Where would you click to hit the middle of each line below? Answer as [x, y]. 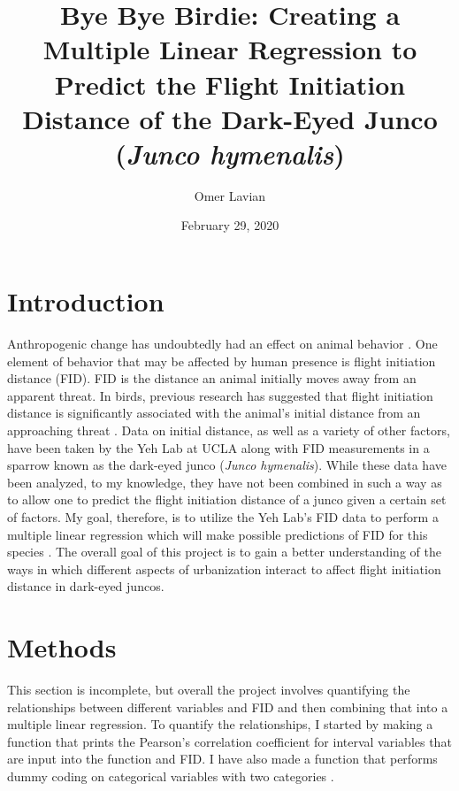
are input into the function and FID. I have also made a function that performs [222, 759]
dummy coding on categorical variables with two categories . [171, 776]
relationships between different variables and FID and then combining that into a [228, 707]
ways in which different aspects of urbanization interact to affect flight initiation [224, 568]
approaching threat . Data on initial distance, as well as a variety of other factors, [229, 430]
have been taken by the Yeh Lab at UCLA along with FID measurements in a [218, 447]
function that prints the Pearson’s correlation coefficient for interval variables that [229, 741]
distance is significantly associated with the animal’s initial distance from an [214, 413]
